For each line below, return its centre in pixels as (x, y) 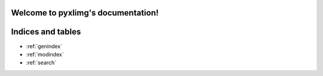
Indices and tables (46, 32)
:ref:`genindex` (44, 46)
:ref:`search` (41, 63)
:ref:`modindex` (45, 54)
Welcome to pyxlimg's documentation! (85, 13)
